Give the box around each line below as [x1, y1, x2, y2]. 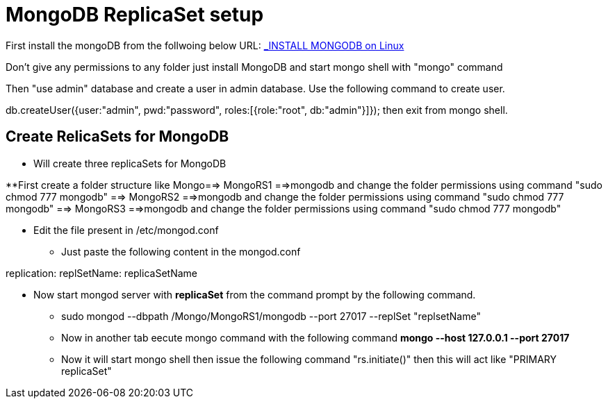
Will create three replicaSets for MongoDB [33, 157, 227, 169]
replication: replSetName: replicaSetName [6, 267, 197, 279]
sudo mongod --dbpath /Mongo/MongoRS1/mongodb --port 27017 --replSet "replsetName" [61, 310, 481, 322]
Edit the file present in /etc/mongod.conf [33, 224, 219, 236]
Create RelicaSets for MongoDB [6, 128, 229, 146]
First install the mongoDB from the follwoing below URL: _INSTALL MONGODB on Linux [6, 39, 404, 51]
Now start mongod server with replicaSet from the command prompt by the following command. [33, 288, 476, 301]
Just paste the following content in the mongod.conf [61, 245, 301, 258]
